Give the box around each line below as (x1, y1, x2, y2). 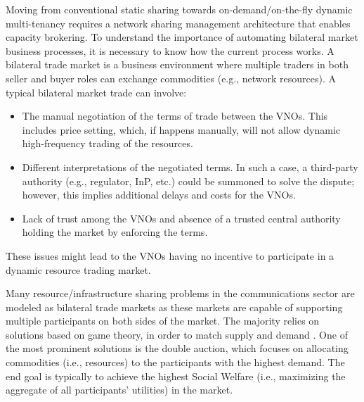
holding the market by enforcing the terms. (22, 225, 208, 239)
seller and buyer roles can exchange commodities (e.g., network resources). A (6, 70, 336, 85)
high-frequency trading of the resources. (22, 136, 193, 151)
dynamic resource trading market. (6, 262, 151, 277)
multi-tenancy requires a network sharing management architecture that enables (6, 15, 351, 30)
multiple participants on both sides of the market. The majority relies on (6, 313, 320, 328)
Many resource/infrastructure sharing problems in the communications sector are (6, 286, 355, 301)
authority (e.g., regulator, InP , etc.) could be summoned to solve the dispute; (22, 173, 355, 188)
